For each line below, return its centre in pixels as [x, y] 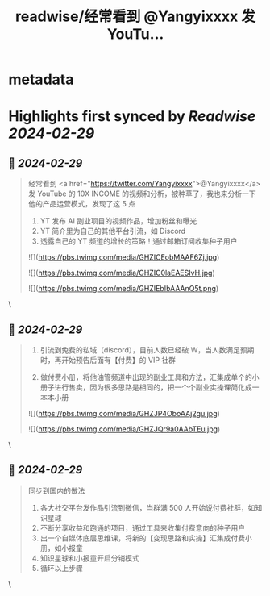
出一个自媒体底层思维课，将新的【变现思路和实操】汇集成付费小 [146, 538]
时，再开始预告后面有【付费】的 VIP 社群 [108, 360]
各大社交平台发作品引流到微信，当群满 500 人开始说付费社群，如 [147, 507]
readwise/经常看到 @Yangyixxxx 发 [135, 17]
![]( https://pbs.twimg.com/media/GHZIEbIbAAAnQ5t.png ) [123, 289]
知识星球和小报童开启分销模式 [89, 558]
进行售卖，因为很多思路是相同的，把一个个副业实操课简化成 [153, 387]
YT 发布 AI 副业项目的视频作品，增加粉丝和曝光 [118, 221]
